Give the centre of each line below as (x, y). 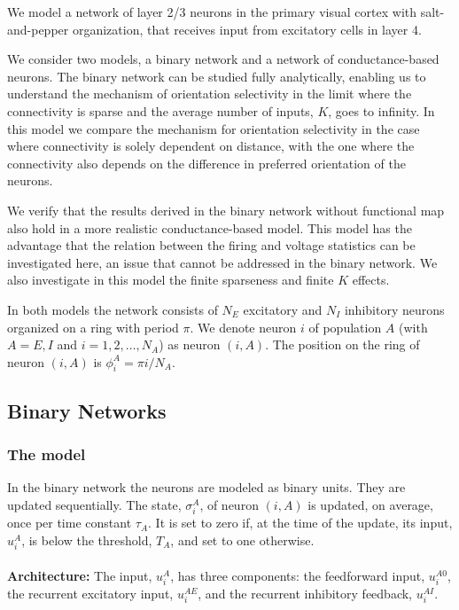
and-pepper (38, 29)
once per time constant (70, 523)
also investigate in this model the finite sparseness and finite (171, 280)
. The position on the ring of (342, 344)
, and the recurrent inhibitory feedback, (305, 593)
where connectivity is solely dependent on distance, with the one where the (211, 146)
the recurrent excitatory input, (90, 593)
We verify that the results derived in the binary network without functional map (226, 210)
